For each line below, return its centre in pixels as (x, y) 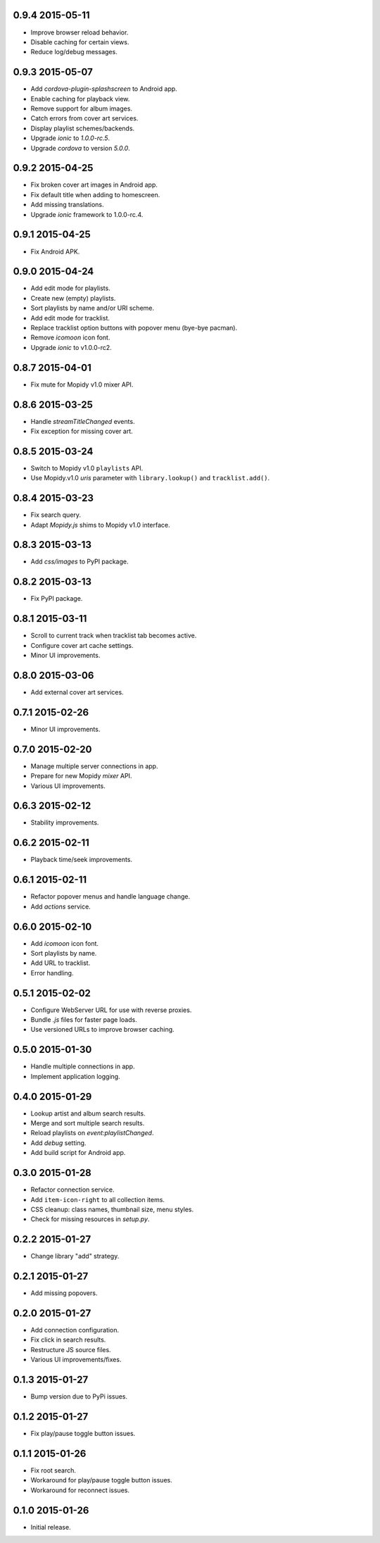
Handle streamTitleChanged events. (83, 421)
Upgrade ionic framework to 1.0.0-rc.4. (87, 214)
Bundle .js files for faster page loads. (84, 1020)
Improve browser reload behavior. (80, 32)
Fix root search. (53, 1470)
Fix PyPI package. (57, 599)
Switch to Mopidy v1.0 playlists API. (87, 468)
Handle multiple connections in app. (83, 1066)
